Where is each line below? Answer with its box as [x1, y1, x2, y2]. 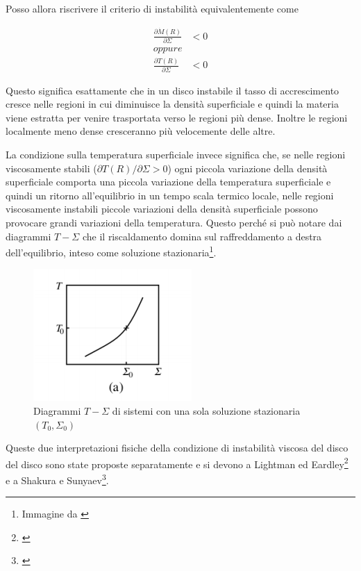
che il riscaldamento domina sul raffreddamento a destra [82, 229, 322, 243]
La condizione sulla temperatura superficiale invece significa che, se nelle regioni [6, 147, 346, 161]
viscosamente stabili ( [6, 160, 97, 175]
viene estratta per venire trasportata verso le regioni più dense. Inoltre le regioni [6, 110, 348, 124]
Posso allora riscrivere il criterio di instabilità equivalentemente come [6, 1, 299, 15]
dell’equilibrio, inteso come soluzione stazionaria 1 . [6, 243, 217, 259]
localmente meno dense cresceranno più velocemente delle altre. [6, 124, 276, 138]
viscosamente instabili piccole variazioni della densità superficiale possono [6, 201, 318, 216]
